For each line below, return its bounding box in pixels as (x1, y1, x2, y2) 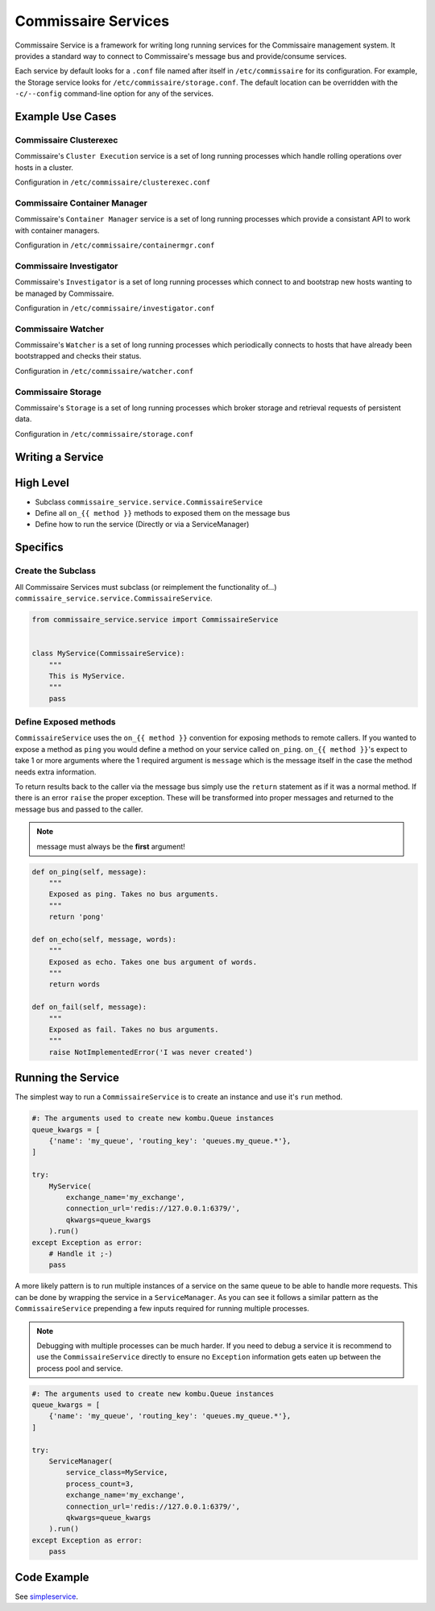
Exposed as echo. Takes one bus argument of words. (48, 957, 258, 966)
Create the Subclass (14, 565, 97, 576)
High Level (14, 475, 70, 489)
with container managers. (14, 226, 100, 235)
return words (48, 980, 101, 989)
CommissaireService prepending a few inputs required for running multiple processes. (14, 1304, 309, 1314)
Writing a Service (14, 450, 104, 463)
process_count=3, (65, 1479, 135, 1489)
